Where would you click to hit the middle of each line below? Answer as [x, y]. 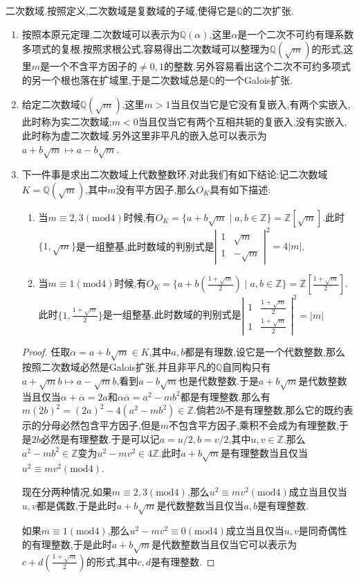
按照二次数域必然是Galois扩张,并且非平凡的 [119, 367]
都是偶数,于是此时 [76, 505]
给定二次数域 [51, 104]
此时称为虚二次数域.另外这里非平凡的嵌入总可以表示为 [144, 135]
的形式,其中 [112, 561]
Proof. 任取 [46, 351]
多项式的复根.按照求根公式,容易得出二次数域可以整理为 [146, 49]
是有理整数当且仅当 [265, 452]
